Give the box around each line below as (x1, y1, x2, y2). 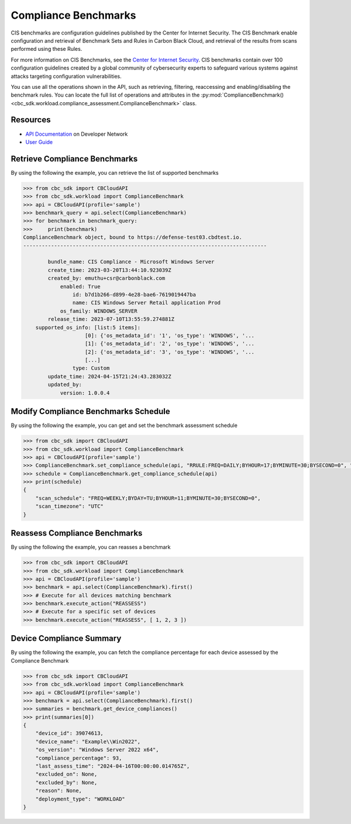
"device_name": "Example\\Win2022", (35, 738, 140, 745)
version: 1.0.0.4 (60, 389, 110, 396)
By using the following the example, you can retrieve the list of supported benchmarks (11, 169, 219, 176)
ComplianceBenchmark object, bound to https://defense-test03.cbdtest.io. (23, 234, 243, 241)
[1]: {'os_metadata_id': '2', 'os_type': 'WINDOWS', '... (85, 340, 254, 347)
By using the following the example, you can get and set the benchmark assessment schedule (11, 422, 238, 429)
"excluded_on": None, (35, 771, 98, 778)
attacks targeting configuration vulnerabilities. (11, 73, 122, 80)
